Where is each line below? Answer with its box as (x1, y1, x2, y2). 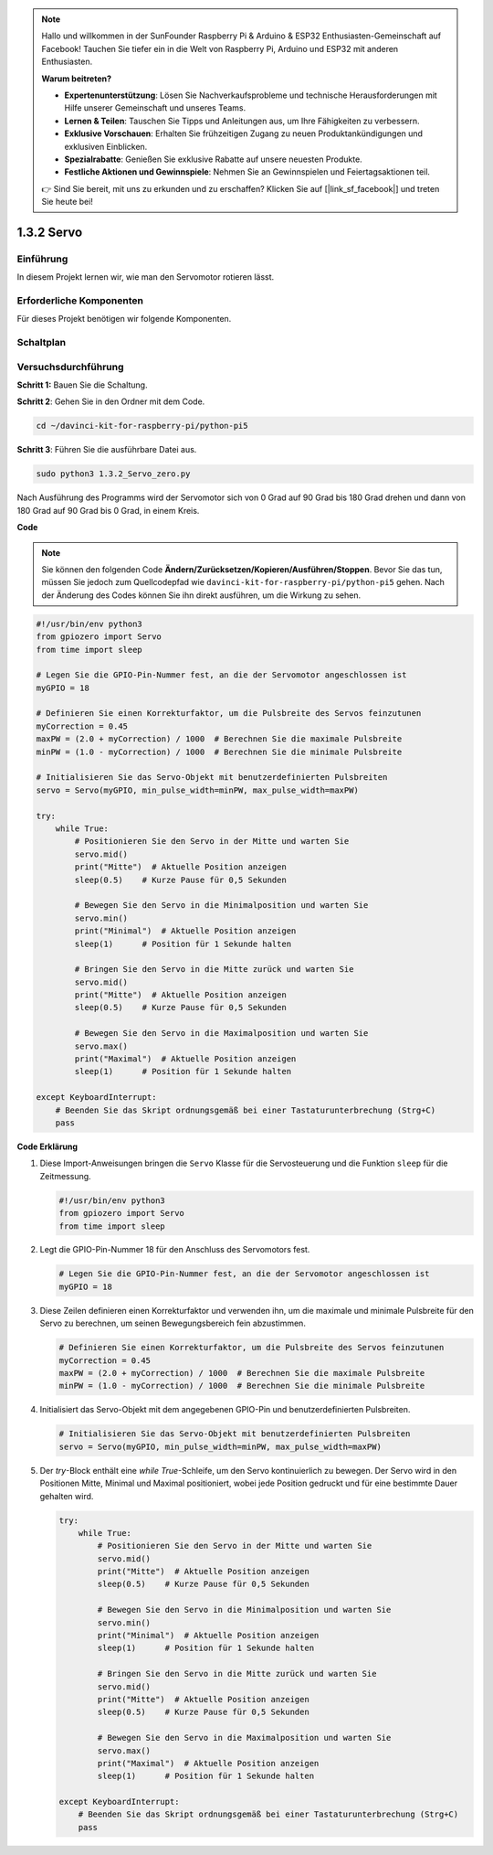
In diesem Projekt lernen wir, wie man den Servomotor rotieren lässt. (16, 272, 275, 283)
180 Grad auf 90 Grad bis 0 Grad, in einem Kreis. (16, 505, 200, 516)
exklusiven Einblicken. (64, 141, 148, 152)
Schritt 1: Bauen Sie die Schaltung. (16, 379, 148, 390)
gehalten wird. (39, 1490, 94, 1501)
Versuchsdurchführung (16, 360, 124, 373)
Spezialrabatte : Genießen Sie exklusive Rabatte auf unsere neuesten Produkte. (64, 154, 362, 165)
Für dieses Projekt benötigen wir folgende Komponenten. (16, 314, 232, 325)
